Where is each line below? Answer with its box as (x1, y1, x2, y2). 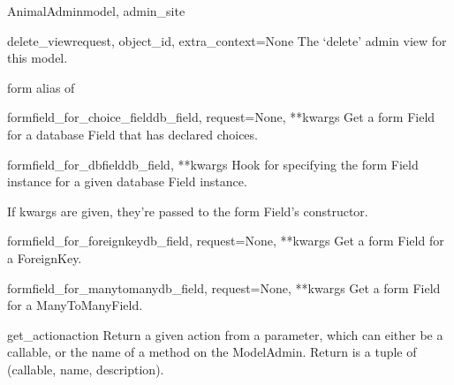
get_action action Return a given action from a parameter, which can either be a (7, 325, 443, 343)
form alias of (7, 78, 75, 96)
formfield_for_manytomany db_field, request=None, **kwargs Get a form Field (7, 278, 441, 297)
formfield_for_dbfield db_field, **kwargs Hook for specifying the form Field (7, 155, 419, 173)
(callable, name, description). (7, 359, 164, 378)
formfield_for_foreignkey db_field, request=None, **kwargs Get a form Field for (7, 231, 444, 250)
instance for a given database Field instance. (7, 172, 247, 191)
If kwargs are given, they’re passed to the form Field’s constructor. (7, 201, 368, 220)
